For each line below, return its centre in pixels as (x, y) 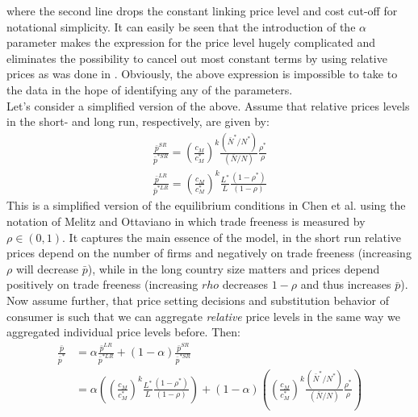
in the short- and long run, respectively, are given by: (138, 121)
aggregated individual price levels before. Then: (123, 332)
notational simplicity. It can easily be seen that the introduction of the (181, 26)
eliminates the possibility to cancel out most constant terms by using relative (197, 58)
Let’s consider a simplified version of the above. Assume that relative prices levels (208, 105)
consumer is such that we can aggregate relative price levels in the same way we (203, 316)
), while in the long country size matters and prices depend (234, 268)
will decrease (47, 268)
